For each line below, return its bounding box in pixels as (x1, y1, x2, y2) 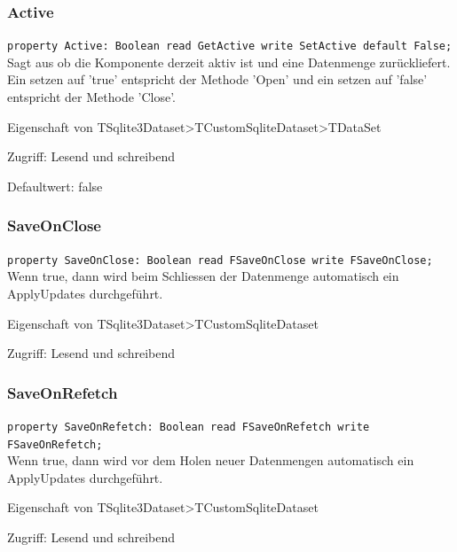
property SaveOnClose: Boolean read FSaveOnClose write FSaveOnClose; (7, 253, 433, 267)
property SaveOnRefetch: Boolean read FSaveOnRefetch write (7, 420, 370, 433)
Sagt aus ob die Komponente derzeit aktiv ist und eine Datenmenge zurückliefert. (7, 52, 451, 71)
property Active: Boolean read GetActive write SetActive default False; (7, 40, 453, 53)
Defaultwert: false (7, 176, 103, 195)
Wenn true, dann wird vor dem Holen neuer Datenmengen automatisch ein (7, 451, 414, 470)
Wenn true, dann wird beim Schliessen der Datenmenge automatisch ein (7, 267, 399, 285)
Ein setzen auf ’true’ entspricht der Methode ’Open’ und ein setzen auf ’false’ (7, 70, 428, 89)
